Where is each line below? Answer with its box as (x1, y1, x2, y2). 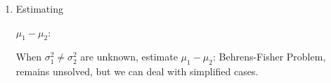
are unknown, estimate (80, 49, 178, 64)
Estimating (15, 1, 63, 15)
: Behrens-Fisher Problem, (212, 49, 326, 64)
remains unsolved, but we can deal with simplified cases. (15, 64, 259, 79)
